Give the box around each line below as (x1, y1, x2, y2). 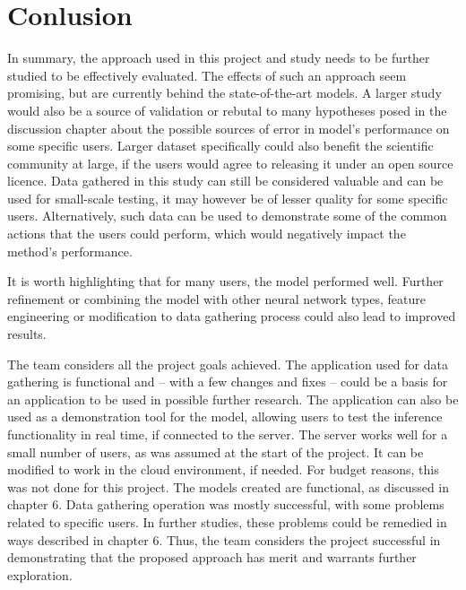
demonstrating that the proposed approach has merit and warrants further (7, 548, 417, 567)
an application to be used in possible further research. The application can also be (7, 389, 459, 408)
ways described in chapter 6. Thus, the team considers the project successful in (7, 530, 441, 549)
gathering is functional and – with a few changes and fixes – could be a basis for (7, 372, 448, 391)
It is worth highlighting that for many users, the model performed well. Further (7, 272, 444, 291)
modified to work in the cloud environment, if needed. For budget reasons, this (7, 460, 439, 479)
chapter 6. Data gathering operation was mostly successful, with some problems (7, 495, 444, 514)
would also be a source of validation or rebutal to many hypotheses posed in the (7, 100, 447, 119)
